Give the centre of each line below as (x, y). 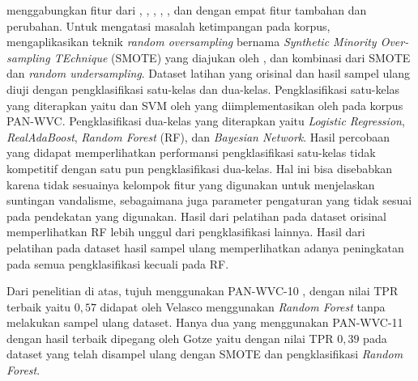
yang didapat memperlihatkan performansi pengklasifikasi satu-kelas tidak (191, 152)
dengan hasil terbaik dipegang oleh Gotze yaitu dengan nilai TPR (170, 338)
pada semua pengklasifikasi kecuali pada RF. (118, 263)
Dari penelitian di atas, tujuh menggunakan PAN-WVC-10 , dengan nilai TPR (203, 291)
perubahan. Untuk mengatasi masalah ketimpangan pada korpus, (168, 25)
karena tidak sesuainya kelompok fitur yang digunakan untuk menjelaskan (191, 184)
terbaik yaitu (39, 306)
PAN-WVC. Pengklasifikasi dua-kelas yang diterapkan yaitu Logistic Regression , (206, 121)
